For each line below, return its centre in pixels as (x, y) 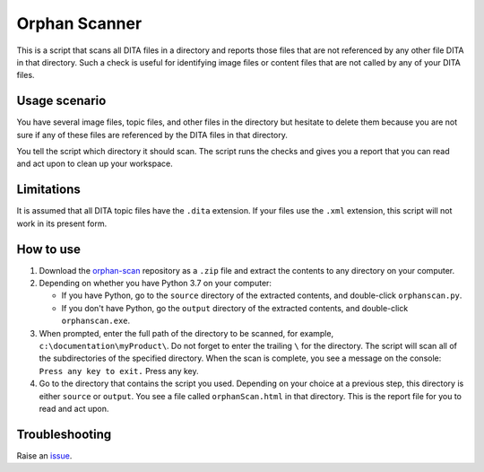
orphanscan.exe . (96, 321)
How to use (48, 249)
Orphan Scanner (79, 23)
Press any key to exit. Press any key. (119, 371)
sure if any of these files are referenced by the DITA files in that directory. (152, 135)
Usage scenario (61, 101)
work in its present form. (62, 223)
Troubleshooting (64, 434)
